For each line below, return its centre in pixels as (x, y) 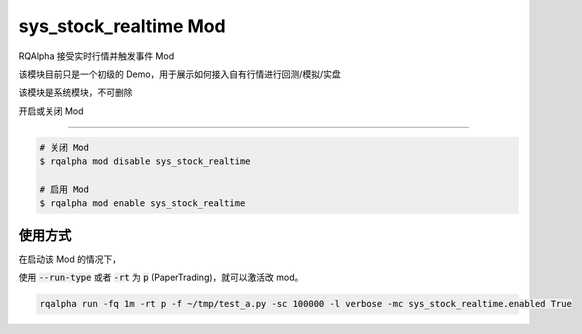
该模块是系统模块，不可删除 (75, 92)
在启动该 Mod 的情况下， (70, 259)
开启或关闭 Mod (51, 111)
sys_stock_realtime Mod (122, 26)
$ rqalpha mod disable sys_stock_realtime (145, 161)
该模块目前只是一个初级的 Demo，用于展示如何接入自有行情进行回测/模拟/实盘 (179, 74)
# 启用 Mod (64, 189)
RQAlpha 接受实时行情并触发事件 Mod (96, 56)
